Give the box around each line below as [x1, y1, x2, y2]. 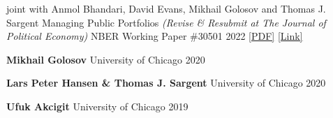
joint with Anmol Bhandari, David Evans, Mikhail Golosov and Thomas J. [6, 1, 326, 15]
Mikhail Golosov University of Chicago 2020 [6, 52, 205, 66]
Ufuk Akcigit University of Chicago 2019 [6, 98, 188, 113]
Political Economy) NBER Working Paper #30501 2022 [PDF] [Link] [6, 29, 303, 43]
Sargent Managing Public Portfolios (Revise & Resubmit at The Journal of [6, 15, 326, 29]
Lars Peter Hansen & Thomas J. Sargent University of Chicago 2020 [6, 75, 326, 90]
